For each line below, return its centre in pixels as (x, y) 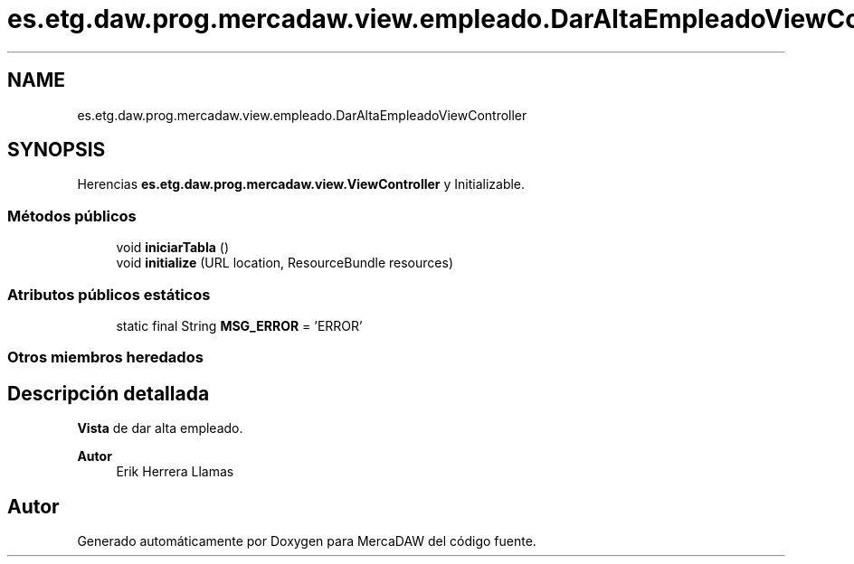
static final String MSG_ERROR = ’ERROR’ (239, 325)
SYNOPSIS (57, 150)
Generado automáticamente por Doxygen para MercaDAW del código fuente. (307, 541)
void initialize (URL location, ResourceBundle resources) (285, 263)
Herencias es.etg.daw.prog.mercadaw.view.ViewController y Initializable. (301, 184)
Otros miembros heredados (105, 357)
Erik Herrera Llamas (175, 472)
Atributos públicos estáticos (109, 294)
